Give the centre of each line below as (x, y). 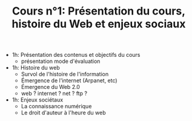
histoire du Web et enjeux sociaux (99, 24)
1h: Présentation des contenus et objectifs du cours (76, 55)
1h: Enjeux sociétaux (38, 100)
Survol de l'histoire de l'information (65, 74)
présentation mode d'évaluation (61, 61)
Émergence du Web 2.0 (51, 87)
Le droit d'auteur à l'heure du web (63, 113)
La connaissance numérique (56, 106)
